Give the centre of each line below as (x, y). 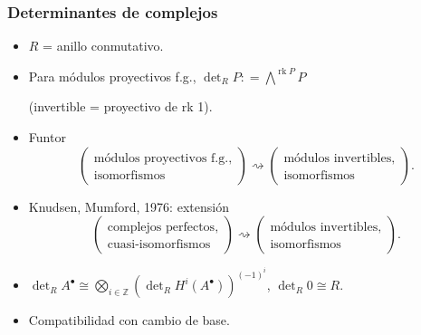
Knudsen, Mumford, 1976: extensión (129, 206)
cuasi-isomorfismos (159, 245)
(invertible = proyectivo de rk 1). (120, 106)
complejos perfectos (161, 228)
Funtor (47, 137)
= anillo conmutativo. (103, 46)
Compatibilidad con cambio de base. (129, 320)
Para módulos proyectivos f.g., (112, 76)
